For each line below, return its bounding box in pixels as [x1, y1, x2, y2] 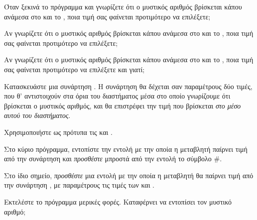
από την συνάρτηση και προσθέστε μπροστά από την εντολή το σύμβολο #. [4, 153, 222, 164]
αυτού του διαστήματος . [4, 110, 71, 120]
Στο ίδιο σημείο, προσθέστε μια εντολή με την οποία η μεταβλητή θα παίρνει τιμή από [4, 170, 254, 180]
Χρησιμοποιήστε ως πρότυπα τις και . [4, 126, 113, 137]
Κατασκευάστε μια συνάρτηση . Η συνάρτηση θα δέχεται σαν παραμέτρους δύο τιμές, [4, 81, 253, 91]
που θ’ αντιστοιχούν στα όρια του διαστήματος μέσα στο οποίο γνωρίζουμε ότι [4, 91, 231, 101]
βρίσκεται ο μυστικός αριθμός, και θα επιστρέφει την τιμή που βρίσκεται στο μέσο [4, 100, 241, 110]
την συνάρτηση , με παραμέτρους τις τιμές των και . [4, 180, 155, 190]
